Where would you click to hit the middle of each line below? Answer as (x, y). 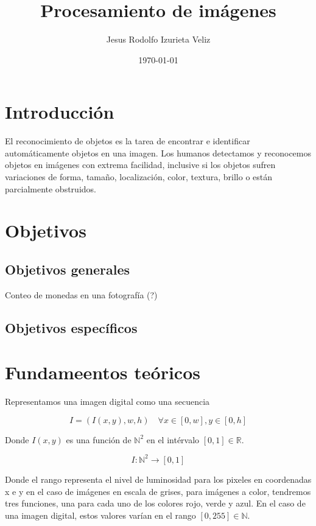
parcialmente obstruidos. (51, 188)
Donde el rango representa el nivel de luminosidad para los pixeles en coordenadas (158, 479)
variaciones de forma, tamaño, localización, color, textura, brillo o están (139, 177)
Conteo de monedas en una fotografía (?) (81, 294)
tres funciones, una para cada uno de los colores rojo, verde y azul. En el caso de (155, 503)
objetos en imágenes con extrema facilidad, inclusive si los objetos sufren (140, 165)
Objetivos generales (68, 269)
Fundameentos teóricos (103, 372)
